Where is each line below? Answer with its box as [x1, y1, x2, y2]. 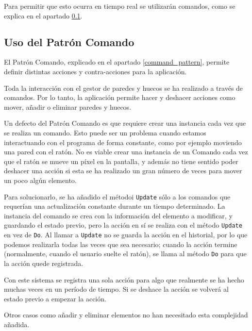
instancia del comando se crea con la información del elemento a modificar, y [4, 210, 233, 220]
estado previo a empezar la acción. [4, 293, 106, 303]
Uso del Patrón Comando [4, 34, 134, 49]
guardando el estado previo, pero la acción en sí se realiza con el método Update [4, 220, 242, 230]
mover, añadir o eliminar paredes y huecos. [4, 101, 132, 112]
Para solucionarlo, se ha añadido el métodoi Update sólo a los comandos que [4, 191, 231, 201]
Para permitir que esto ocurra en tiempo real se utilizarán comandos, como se [4, 1, 235, 11]
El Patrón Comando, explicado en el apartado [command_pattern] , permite [4, 57, 230, 67]
